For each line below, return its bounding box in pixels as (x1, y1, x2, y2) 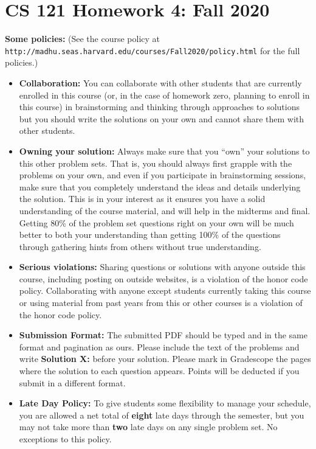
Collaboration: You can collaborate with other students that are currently (19, 76, 302, 89)
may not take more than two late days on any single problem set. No (19, 420, 278, 433)
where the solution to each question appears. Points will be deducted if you (19, 364, 300, 377)
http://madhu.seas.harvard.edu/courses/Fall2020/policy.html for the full (5, 44, 300, 57)
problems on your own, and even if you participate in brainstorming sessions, (19, 169, 306, 181)
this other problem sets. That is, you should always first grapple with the (19, 156, 292, 169)
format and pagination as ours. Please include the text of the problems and (19, 340, 300, 353)
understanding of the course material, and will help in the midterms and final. (19, 204, 311, 217)
